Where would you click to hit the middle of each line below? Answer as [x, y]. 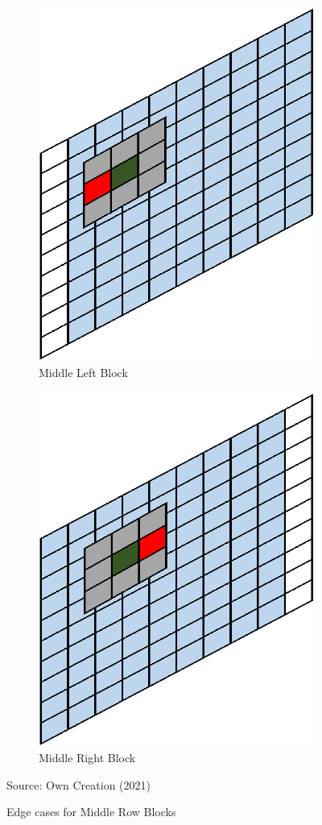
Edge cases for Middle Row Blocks [91, 812]
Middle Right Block [87, 758]
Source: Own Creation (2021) [78, 784]
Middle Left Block [83, 372]
